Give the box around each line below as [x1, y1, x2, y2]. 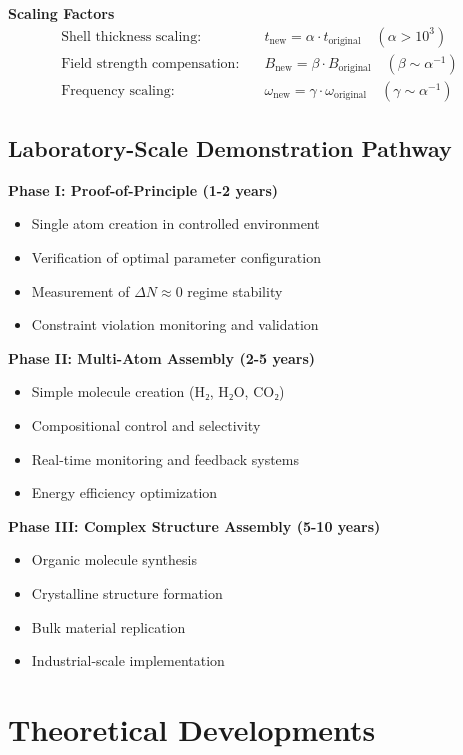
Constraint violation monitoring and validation [31, 314, 319, 335]
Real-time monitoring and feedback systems [31, 448, 300, 469]
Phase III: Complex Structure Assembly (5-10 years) [8, 515, 381, 536]
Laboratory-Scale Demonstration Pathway [8, 133, 452, 164]
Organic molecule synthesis [31, 549, 197, 570]
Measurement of [31, 280, 130, 301]
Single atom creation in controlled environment [31, 213, 320, 234]
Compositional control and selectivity [31, 415, 261, 436]
